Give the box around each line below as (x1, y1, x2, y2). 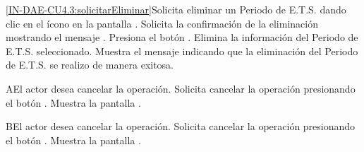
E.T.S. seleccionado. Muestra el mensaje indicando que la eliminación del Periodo (6, 43, 358, 58)
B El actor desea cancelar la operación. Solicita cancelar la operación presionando (6, 119, 356, 134)
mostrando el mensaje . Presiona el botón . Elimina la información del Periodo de (6, 30, 358, 45)
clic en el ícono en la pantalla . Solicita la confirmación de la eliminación (6, 16, 318, 30)
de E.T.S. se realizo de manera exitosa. (6, 57, 174, 72)
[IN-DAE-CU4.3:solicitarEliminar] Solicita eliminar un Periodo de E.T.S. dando (6, 2, 346, 16)
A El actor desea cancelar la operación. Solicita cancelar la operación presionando (6, 81, 356, 95)
